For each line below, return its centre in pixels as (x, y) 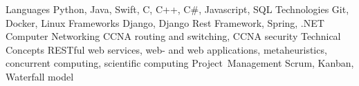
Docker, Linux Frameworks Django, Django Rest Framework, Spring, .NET (165, 22)
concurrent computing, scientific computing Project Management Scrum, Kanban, (180, 63)
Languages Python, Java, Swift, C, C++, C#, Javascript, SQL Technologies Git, (177, 9)
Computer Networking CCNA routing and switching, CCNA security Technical (173, 36)
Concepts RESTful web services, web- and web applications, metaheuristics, (166, 49)
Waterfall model (40, 76)
